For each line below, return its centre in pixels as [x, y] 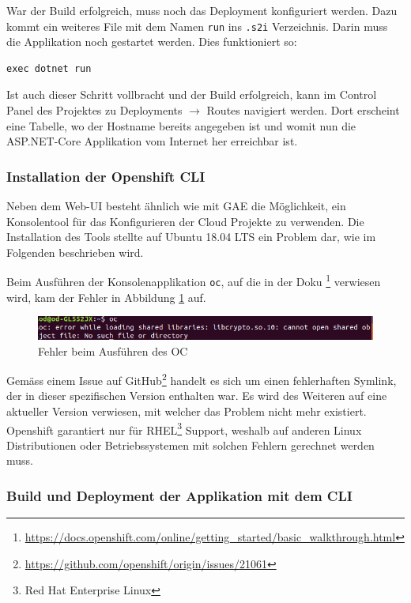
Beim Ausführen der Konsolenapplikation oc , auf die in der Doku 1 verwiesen [194, 281]
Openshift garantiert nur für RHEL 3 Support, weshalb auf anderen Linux [184, 428]
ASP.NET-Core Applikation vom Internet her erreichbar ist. [152, 141]
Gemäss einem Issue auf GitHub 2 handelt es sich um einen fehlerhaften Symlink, [202, 379]
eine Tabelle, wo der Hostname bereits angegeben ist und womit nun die [181, 125]
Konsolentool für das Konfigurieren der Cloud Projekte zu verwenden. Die [185, 221]
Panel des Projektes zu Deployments [94, 110]
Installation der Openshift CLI [106, 176]
